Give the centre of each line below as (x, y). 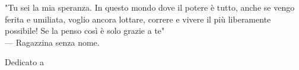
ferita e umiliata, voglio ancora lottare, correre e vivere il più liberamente (138, 19)
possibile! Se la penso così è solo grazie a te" (85, 31)
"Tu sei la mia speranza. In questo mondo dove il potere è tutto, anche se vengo (150, 7)
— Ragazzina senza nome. (52, 42)
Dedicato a (24, 62)
